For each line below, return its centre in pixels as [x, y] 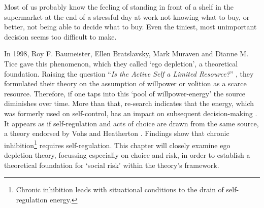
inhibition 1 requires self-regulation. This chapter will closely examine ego [117, 144]
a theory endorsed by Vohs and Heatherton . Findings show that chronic [117, 133]
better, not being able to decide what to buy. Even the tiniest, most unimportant [130, 27]
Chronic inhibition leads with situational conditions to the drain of [120, 189]
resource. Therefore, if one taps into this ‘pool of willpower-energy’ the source [125, 93]
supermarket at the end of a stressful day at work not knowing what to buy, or [127, 16]
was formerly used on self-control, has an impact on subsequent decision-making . [131, 113]
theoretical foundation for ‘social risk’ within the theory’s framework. [112, 165]
